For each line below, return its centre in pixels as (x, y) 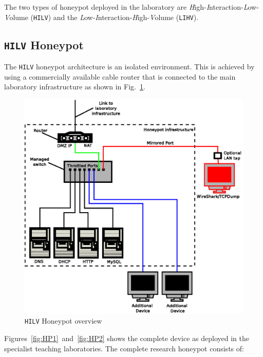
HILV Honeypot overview (63, 321)
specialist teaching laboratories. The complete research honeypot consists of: (124, 348)
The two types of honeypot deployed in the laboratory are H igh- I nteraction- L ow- (131, 7)
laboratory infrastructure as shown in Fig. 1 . (75, 87)
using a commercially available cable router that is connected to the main (120, 76)
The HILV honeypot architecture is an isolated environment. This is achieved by (129, 67)
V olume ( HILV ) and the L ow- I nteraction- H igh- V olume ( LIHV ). (101, 17)
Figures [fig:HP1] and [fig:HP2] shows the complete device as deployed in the (127, 338)
